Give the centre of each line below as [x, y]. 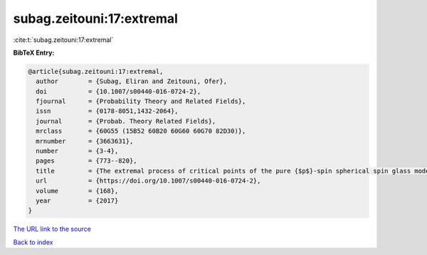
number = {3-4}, [77, 151]
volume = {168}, [77, 191]
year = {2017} [77, 201]
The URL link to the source [52, 229]
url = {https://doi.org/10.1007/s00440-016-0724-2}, [148, 181]
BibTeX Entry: [34, 53]
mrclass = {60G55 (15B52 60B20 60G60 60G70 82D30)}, [141, 131]
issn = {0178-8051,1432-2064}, [107, 111]
